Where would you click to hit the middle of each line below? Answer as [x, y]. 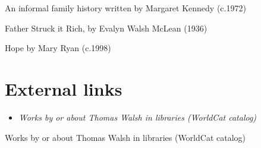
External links [64, 88]
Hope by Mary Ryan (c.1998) [58, 48]
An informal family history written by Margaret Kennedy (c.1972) [125, 8]
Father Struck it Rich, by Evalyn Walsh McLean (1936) [106, 28]
